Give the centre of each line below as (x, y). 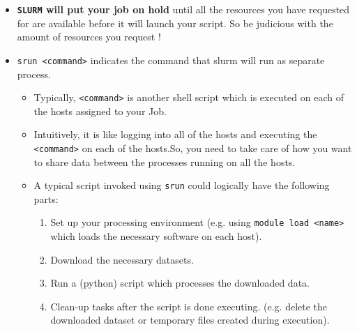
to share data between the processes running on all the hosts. (165, 161)
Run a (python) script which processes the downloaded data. (180, 283)
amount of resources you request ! (89, 37)
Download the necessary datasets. (122, 259)
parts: (46, 198)
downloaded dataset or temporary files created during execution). (190, 320)
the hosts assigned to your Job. (100, 111)
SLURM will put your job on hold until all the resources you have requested (183, 9)
